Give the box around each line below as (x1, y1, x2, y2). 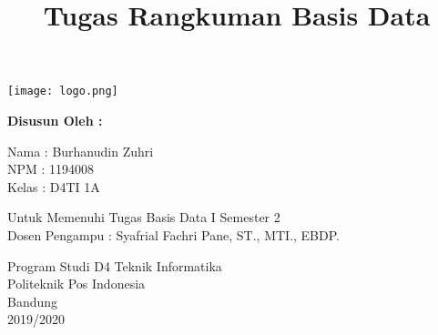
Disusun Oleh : (7, 111, 103, 130)
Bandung (7, 291, 58, 310)
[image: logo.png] (7, 85, 118, 98)
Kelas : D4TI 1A (7, 177, 100, 196)
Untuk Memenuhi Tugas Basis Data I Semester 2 (7, 208, 280, 227)
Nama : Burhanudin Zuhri (7, 141, 154, 160)
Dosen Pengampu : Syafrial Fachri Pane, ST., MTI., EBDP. (7, 226, 340, 244)
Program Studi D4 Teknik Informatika (7, 256, 222, 275)
